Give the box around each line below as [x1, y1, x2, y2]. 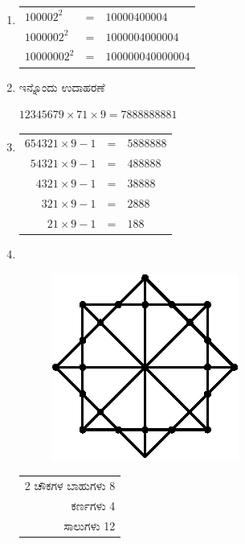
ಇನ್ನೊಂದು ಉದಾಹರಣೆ [18, 78, 105, 95]
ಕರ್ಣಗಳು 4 [71, 497, 116, 513]
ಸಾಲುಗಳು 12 [63, 517, 116, 534]
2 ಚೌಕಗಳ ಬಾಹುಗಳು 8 [24, 476, 116, 493]
